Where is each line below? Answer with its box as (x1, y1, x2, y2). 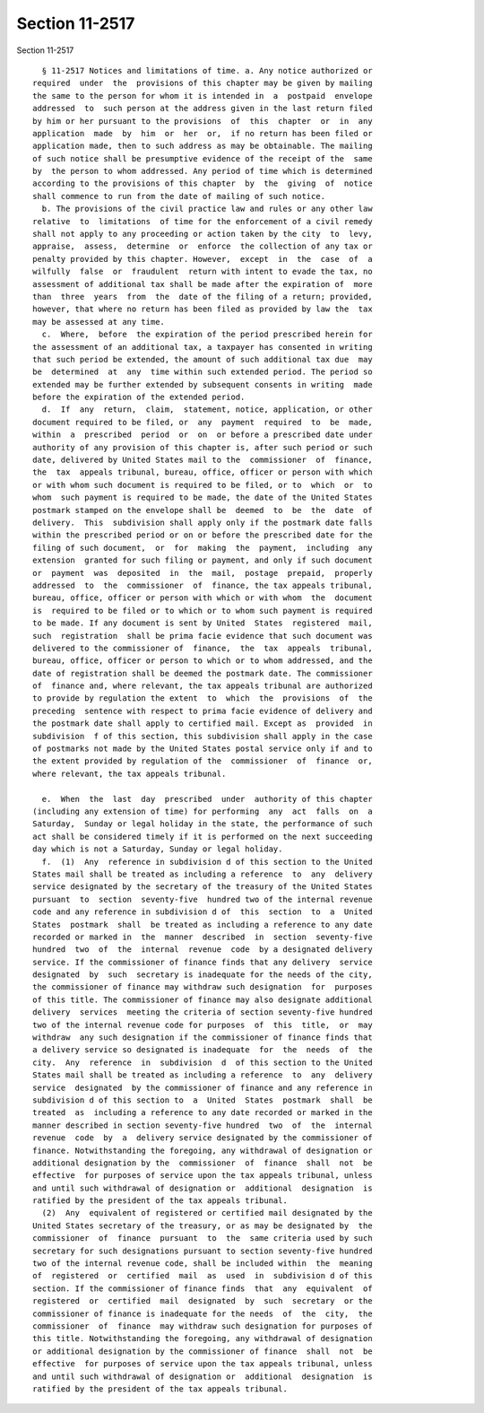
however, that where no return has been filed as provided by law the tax (32, 304, 373, 314)
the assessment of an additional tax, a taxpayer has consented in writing (32, 342, 373, 352)
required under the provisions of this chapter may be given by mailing (32, 78, 373, 89)
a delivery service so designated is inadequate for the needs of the (32, 1045, 373, 1055)
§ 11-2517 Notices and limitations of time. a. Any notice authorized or (41, 65, 373, 75)
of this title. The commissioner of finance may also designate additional (32, 994, 373, 1005)
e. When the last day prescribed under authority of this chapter (41, 794, 373, 804)
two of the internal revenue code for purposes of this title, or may (32, 1019, 373, 1030)
